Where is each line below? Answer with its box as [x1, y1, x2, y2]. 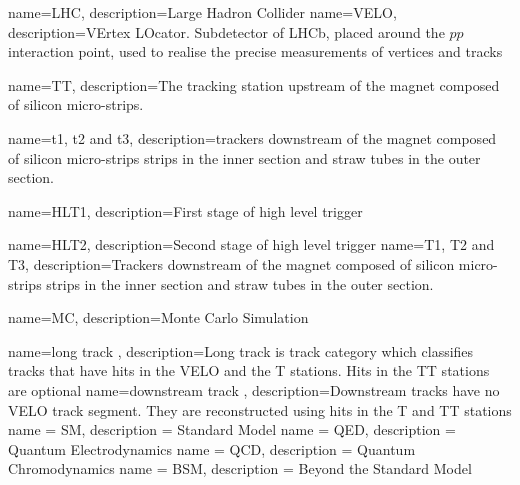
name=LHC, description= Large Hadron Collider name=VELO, [8, 2, 397, 22]
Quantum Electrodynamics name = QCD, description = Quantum [8, 438, 416, 459]
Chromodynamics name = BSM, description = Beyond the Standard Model [8, 458, 472, 479]
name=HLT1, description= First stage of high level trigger [8, 200, 363, 221]
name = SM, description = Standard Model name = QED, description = [8, 419, 456, 440]
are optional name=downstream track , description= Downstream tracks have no [8, 379, 500, 400]
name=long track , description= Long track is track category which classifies [8, 340, 474, 361]
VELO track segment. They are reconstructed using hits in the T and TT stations [8, 399, 512, 420]
